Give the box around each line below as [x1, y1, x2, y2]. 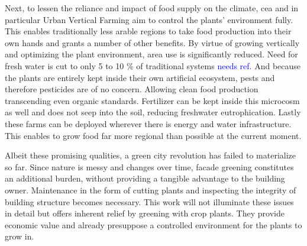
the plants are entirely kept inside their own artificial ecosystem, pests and [5, 71, 275, 83]
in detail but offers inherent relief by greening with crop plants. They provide [5, 207, 285, 219]
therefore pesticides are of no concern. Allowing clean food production [5, 83, 258, 95]
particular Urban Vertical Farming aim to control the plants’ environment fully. [5, 13, 293, 25]
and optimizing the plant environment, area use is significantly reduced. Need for [5, 48, 298, 60]
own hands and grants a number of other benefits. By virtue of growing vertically [5, 36, 300, 48]
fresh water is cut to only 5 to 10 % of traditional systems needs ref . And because [5, 59, 301, 72]
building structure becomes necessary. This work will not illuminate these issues [5, 195, 294, 208]
